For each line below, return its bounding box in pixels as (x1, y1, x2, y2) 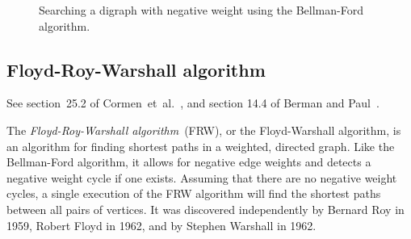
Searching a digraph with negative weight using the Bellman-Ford (39, 2, 363, 18)
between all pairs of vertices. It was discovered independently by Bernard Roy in (6, 200, 405, 217)
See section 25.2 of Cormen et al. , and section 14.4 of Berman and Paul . (6, 94, 380, 111)
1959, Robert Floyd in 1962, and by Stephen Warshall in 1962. (6, 216, 317, 233)
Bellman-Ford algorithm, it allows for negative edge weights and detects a (6, 153, 371, 170)
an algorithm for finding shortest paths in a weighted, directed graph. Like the (6, 137, 395, 154)
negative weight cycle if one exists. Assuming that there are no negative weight (6, 169, 397, 186)
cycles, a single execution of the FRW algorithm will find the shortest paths (6, 185, 381, 202)
